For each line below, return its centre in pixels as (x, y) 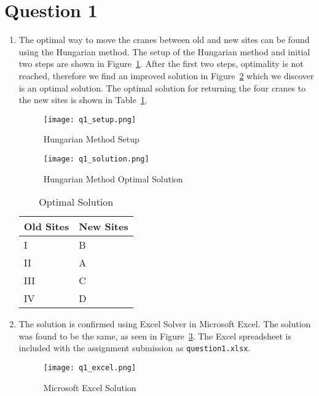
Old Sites (46, 227)
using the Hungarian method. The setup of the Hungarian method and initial (164, 51)
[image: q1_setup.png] (90, 119)
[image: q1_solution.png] (96, 159)
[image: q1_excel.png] (90, 368)
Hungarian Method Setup (91, 139)
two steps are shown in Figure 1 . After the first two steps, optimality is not (161, 64)
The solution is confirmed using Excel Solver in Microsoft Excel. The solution (165, 324)
